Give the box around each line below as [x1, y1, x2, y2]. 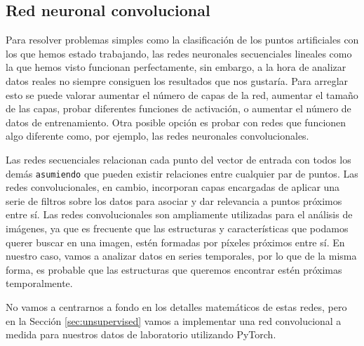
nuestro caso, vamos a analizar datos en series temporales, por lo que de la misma [6, 248, 357, 263]
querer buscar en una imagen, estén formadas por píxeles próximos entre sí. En [6, 234, 345, 249]
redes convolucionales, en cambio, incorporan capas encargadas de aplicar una [6, 180, 340, 194]
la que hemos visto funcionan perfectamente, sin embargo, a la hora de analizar [6, 60, 346, 74]
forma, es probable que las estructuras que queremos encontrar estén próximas [6, 262, 342, 277]
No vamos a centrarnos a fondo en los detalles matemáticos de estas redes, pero [6, 299, 347, 314]
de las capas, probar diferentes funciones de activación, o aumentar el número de [6, 101, 351, 116]
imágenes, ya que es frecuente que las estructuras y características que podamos [6, 220, 349, 235]
